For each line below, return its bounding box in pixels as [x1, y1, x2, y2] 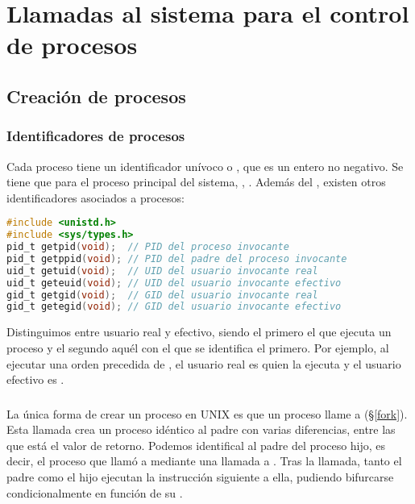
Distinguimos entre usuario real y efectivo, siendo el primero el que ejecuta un [6, 323, 392, 340]
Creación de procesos [6, 83, 186, 108]
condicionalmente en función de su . [6, 484, 183, 501]
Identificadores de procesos [6, 126, 185, 146]
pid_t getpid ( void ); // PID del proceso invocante [6, 241, 289, 253]
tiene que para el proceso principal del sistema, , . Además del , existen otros [6, 173, 386, 190]
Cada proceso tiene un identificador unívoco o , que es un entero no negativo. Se [6, 157, 404, 174]
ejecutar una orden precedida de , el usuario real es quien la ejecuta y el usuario [6, 355, 401, 372]
